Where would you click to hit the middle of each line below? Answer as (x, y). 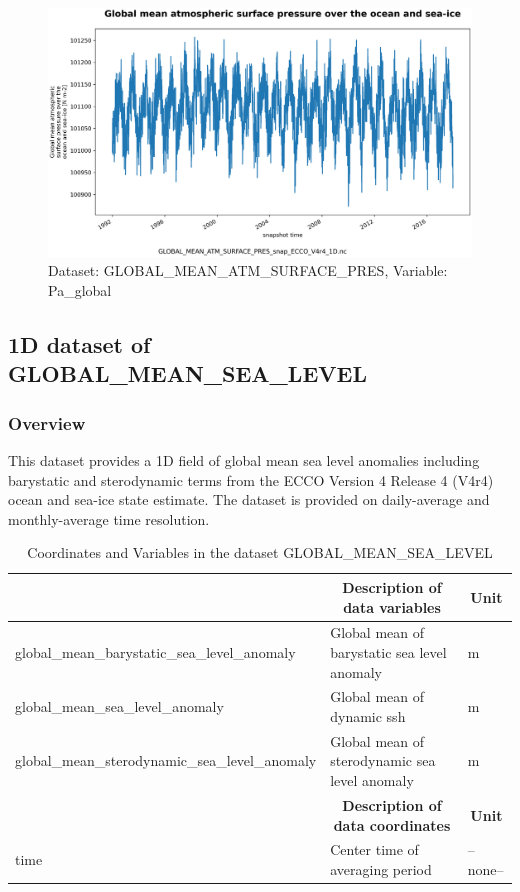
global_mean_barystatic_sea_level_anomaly (155, 652)
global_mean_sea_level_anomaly (119, 706)
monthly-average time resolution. (109, 518)
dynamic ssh (368, 716)
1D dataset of (79, 344)
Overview (47, 422)
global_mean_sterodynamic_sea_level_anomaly (166, 760)
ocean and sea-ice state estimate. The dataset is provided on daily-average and (249, 499)
